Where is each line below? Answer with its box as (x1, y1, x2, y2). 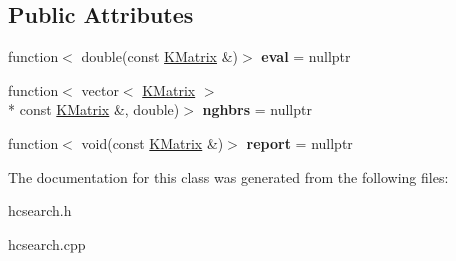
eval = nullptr (261, 46, 351, 67)
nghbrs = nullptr (202, 99, 312, 120)
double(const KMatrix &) (81, 46, 239, 67)
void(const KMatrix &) (81, 132, 224, 153)
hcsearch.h (8, 200, 72, 221)
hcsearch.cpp (8, 233, 86, 254)
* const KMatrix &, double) (8, 99, 180, 120)
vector (81, 79, 119, 100)
